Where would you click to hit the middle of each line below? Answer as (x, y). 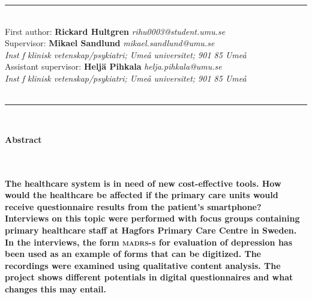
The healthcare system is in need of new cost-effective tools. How (143, 183)
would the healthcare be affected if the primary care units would (142, 195)
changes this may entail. (55, 288)
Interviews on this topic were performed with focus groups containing (152, 218)
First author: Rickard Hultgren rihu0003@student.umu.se (115, 31)
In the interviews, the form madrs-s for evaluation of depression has (149, 242)
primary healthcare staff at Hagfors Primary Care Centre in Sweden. (151, 230)
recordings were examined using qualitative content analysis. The (143, 265)
